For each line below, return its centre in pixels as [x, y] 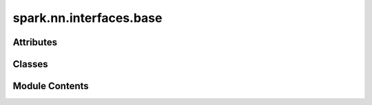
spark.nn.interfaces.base [87, 18]
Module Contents [51, 86]
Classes [30, 64]
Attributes [35, 42]
